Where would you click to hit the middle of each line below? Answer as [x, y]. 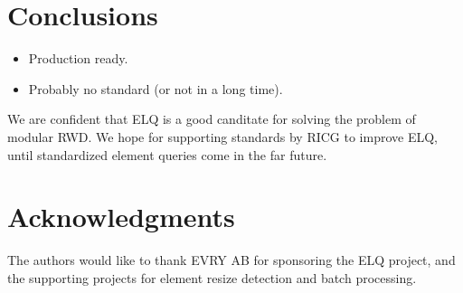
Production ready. [78, 58]
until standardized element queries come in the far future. [167, 154]
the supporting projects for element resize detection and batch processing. [212, 277]
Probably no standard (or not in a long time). [156, 88]
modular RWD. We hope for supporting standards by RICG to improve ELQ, [222, 136]
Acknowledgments [121, 217]
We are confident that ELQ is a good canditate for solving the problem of [212, 119]
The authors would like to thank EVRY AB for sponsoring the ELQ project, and [231, 260]
